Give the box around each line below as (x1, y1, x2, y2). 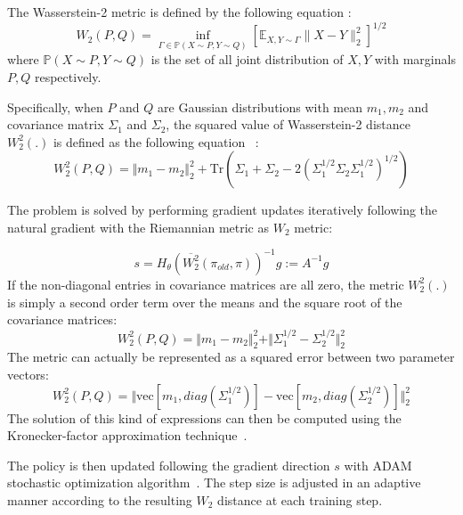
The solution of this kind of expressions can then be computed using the (7, 408, 402, 427)
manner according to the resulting (7, 490, 192, 509)
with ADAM (344, 455, 412, 474)
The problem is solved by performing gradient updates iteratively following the (7, 200, 438, 219)
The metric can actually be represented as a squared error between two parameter (7, 347, 455, 366)
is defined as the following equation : (53, 132, 259, 151)
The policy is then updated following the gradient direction (7, 455, 330, 474)
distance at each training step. (217, 490, 383, 509)
